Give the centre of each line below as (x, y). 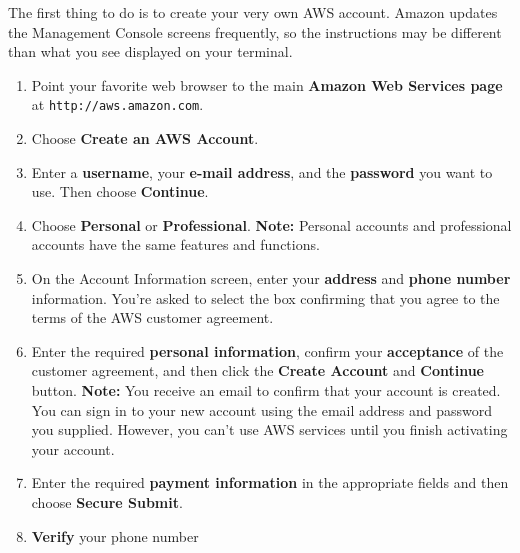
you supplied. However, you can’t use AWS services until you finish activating (269, 429)
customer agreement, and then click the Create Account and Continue (257, 370)
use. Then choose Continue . (120, 191)
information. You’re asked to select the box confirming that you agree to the (265, 297)
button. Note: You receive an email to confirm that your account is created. (266, 389)
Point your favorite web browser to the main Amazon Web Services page (267, 84)
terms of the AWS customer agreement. (152, 317)
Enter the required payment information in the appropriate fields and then (270, 482)
